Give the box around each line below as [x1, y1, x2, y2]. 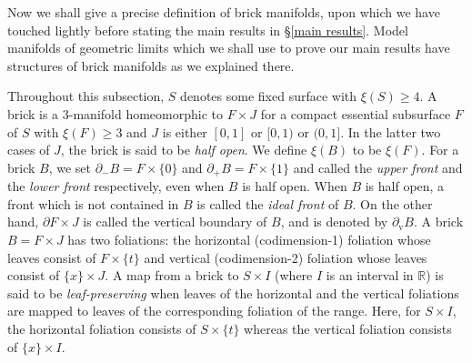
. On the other [352, 194, 433, 213]
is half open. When [242, 176, 347, 196]
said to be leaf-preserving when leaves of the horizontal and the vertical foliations [7, 283, 459, 302]
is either [162, 122, 207, 141]
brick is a [7, 104, 59, 123]
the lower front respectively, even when [7, 176, 225, 196]
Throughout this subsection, [7, 86, 165, 106]
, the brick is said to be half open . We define [60, 140, 307, 159]
